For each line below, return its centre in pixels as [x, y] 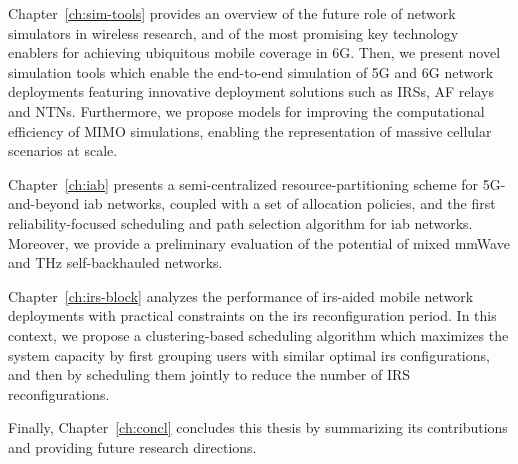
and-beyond [44, 203]
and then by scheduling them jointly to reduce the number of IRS [209, 374]
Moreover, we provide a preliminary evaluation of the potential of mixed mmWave [259, 242]
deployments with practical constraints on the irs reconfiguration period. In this [252, 315]
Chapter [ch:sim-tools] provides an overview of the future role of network [232, 13]
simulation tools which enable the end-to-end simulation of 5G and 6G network [251, 71]
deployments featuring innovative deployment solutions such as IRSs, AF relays [251, 91]
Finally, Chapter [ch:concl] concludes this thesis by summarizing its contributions [258, 427]
